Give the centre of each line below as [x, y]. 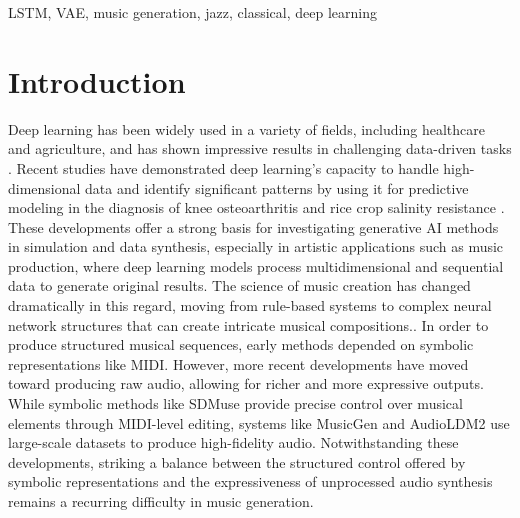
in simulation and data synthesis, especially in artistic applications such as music [256, 246]
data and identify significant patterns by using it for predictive [277, 187]
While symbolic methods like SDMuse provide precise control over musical [235, 403]
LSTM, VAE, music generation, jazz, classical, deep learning [192, 12]
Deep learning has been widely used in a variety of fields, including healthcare [246, 128]
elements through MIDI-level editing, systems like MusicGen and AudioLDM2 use [259, 422]
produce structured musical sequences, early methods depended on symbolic [241, 344]
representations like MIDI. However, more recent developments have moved [238, 363]
